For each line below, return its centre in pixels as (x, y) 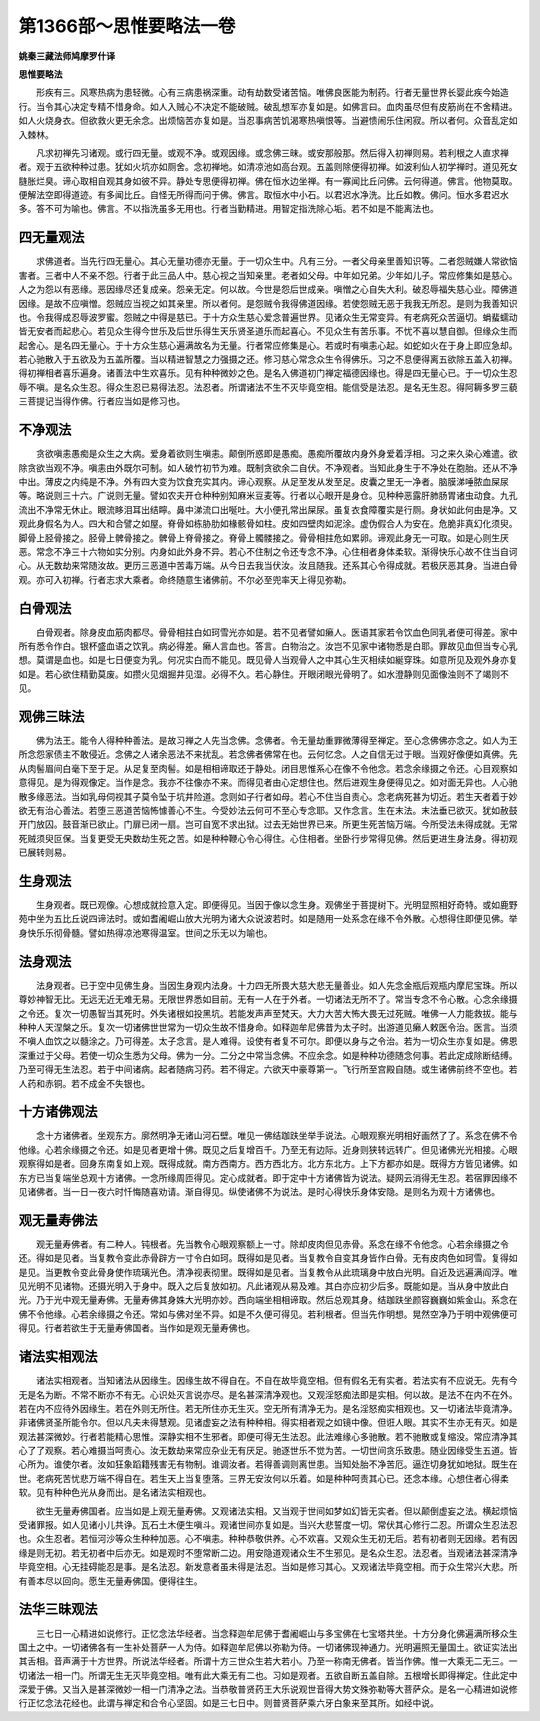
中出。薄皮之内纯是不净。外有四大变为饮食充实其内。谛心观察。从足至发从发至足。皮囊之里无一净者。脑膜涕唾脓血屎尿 (263, 481)
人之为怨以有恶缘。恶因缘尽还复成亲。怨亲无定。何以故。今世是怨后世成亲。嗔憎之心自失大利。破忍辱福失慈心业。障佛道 (268, 289)
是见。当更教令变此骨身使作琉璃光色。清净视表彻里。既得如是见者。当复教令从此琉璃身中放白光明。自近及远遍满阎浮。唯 (268, 1272)
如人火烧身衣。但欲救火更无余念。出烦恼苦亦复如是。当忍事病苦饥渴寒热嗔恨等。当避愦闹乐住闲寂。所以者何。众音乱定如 (268, 121)
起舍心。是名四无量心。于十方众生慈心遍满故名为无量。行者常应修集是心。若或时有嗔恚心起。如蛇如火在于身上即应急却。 (268, 345)
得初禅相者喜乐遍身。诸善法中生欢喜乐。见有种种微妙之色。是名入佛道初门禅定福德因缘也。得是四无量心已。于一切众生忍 (268, 373)
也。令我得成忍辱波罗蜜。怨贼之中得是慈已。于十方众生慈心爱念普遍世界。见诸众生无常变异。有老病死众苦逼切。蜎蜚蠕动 (268, 317)
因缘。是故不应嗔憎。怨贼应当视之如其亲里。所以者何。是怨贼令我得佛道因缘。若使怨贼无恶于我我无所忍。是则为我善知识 (268, 303)
